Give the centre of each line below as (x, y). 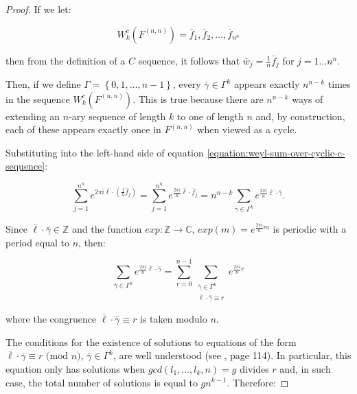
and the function (107, 229)
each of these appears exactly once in (83, 129)
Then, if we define (43, 84)
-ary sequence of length (117, 116)
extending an (33, 116)
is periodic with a (310, 229)
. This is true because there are (198, 98)
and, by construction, (300, 116)
